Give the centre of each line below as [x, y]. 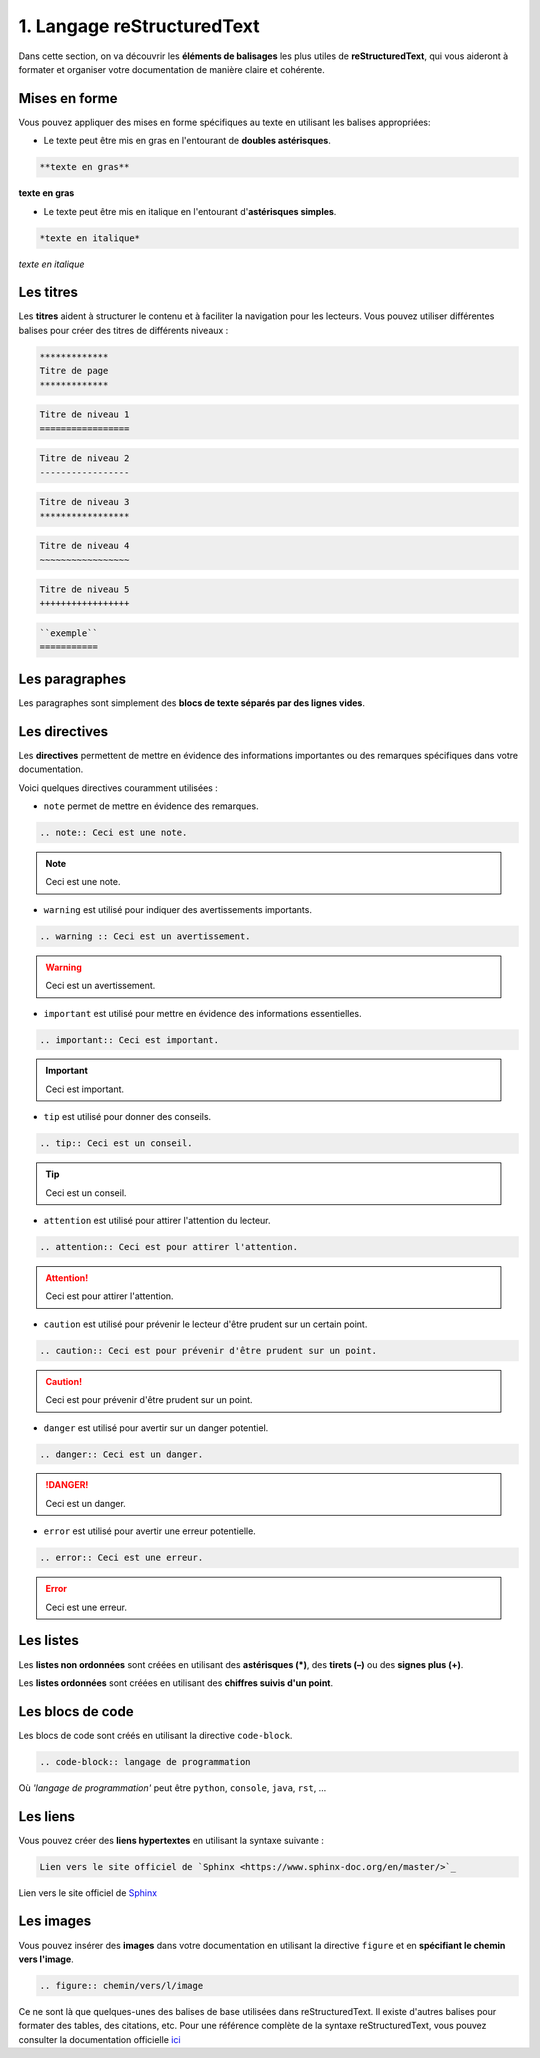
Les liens [46, 1816]
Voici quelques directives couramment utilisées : [118, 787]
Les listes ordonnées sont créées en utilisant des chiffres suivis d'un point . [176, 1682]
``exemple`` [69, 633]
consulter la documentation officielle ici [99, 2039]
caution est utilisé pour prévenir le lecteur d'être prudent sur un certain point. [205, 1324]
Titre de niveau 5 [84, 589]
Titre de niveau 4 [84, 546]
